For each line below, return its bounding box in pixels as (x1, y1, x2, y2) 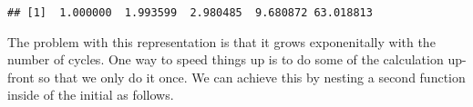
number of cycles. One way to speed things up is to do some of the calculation (7, 50, 444, 69)
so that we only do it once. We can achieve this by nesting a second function (38, 67, 466, 86)
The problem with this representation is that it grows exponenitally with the (7, 32, 436, 51)
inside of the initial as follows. (7, 85, 174, 104)
